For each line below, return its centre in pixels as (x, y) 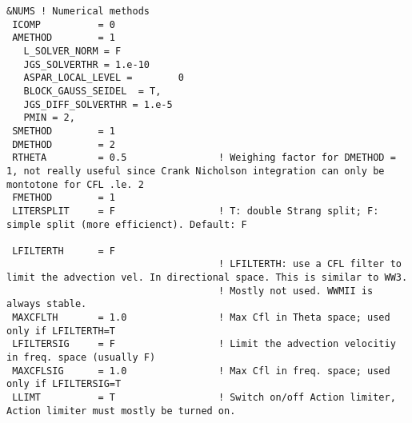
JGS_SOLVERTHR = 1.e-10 (86, 64)
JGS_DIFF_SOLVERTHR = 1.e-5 (98, 104)
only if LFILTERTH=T (61, 331)
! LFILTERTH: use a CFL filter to (310, 264)
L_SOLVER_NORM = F (72, 51)
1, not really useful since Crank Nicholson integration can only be (196, 171)
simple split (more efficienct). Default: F (127, 224)
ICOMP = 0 (64, 24)
